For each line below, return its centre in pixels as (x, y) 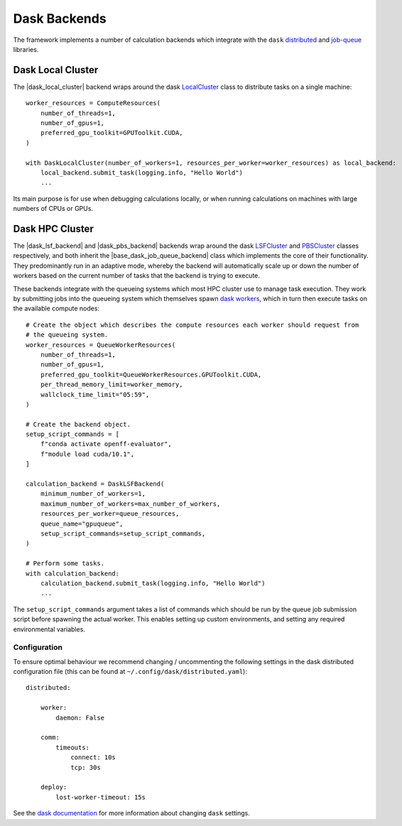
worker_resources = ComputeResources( (93, 103)
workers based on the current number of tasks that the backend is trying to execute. (137, 276)
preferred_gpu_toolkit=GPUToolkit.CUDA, (112, 133)
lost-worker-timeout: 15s (101, 797)
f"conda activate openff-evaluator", (106, 444)
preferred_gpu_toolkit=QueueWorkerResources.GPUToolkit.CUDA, (151, 374)
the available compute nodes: (56, 308)
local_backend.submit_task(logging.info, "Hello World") (141, 173)
